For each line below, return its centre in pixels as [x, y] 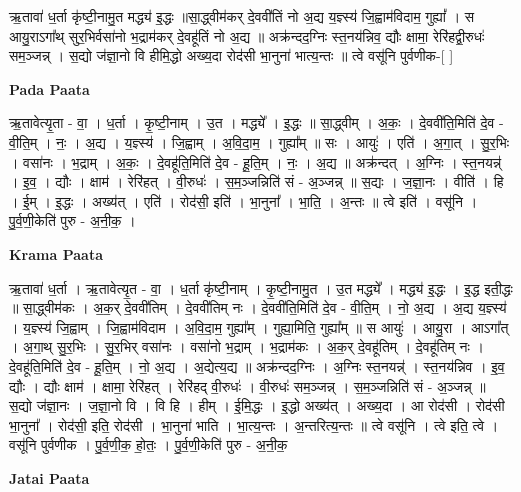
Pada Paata [49, 88]
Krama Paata [56, 253]
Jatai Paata [49, 477]
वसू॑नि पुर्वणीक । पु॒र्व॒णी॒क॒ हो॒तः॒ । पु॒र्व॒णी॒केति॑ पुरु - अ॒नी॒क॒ [148, 444]
